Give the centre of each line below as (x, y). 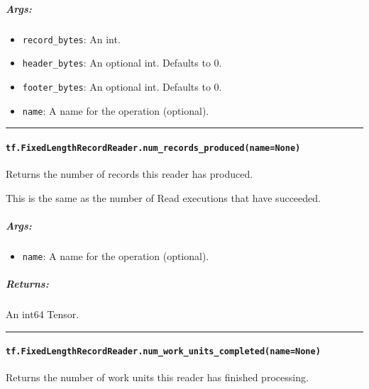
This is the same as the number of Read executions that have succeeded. (163, 197)
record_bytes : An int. (71, 39)
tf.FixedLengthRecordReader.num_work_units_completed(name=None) (163, 352)
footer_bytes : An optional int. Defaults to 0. (122, 86)
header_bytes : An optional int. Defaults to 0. (122, 63)
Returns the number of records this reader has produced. (130, 174)
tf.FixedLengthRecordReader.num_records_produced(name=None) (153, 148)
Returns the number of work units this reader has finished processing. (157, 377)
